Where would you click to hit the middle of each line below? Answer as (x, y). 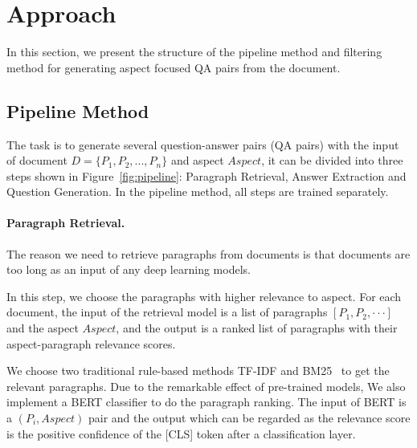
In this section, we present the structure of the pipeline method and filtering (194, 52)
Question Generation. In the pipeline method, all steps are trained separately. (198, 191)
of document (37, 160)
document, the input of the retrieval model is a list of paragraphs (167, 312)
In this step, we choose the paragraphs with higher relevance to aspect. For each (204, 296)
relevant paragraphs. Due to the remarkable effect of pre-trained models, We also (206, 386)
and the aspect (43, 328)
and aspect (197, 160)
